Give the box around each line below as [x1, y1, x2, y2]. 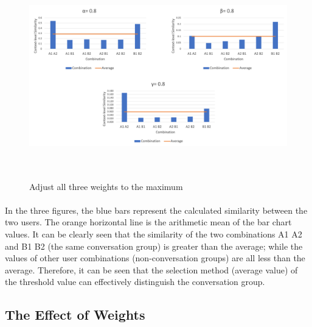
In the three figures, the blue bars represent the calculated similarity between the [5, 203, 308, 216]
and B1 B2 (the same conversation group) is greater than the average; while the [5, 239, 303, 252]
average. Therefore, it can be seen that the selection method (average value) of [5, 263, 298, 276]
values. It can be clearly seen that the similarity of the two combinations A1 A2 [5, 227, 302, 240]
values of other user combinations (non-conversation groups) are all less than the [5, 251, 305, 264]
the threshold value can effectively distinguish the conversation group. [5, 275, 265, 288]
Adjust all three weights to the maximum [29, 180, 183, 192]
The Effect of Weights [5, 305, 145, 324]
